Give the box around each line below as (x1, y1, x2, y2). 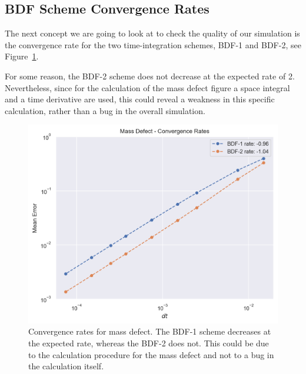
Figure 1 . (5, 50, 39, 62)
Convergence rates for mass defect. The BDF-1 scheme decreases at (28, 325, 271, 338)
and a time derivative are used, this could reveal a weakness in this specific (5, 93, 275, 105)
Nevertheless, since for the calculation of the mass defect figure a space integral (5, 81, 290, 93)
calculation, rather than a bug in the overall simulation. (5, 104, 205, 116)
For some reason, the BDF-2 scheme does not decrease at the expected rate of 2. (5, 69, 295, 82)
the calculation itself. (28, 360, 104, 372)
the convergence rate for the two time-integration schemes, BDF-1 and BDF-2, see (5, 38, 301, 51)
